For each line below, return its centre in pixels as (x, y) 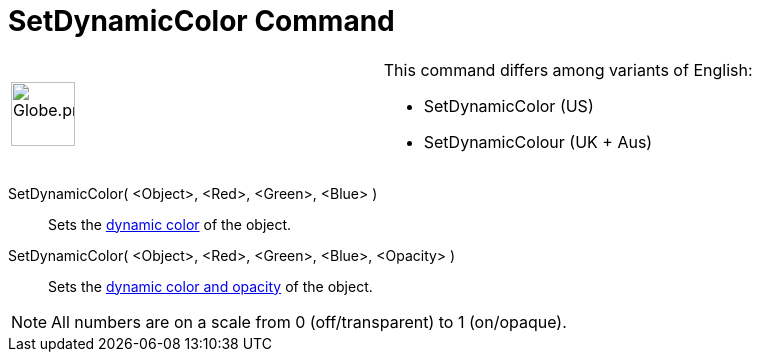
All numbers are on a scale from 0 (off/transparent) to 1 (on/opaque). (309, 321)
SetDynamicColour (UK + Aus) (538, 141)
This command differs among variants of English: (568, 69)
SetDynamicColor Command (201, 21)
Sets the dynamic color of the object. (170, 224)
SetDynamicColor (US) (508, 105)
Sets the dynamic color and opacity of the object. (210, 286)
